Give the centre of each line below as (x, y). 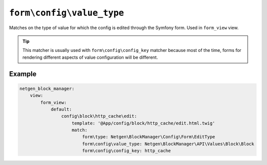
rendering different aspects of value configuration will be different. (90, 57)
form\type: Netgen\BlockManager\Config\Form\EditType (148, 137)
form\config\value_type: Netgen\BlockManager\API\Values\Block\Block (168, 144)
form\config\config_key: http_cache (126, 151)
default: (61, 109)
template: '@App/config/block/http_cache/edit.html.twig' (143, 123)
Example (23, 74)
